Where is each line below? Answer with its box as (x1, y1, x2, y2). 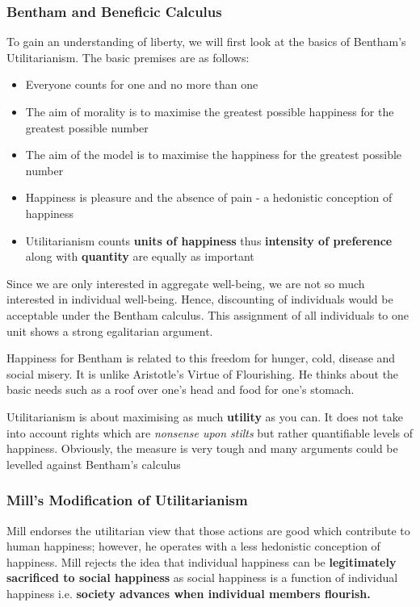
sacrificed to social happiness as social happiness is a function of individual (6, 569, 398, 586)
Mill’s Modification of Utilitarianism (6, 490, 248, 510)
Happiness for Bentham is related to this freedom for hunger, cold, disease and (6, 350, 396, 366)
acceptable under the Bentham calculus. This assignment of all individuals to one (6, 306, 409, 323)
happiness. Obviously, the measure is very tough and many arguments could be (6, 440, 398, 457)
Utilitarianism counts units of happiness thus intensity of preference (25, 232, 393, 249)
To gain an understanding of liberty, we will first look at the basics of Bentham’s (6, 33, 406, 50)
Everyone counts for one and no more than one (25, 76, 258, 93)
